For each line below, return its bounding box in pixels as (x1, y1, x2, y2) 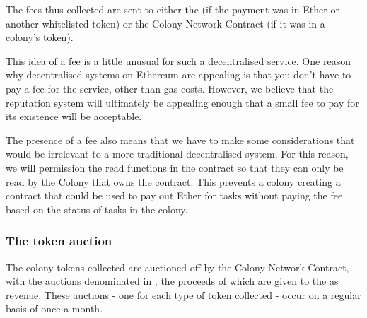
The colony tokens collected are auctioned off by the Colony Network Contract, (6, 259, 349, 274)
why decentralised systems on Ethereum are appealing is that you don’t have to (6, 67, 351, 82)
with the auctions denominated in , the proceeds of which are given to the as (6, 273, 339, 288)
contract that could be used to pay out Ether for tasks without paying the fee (6, 188, 343, 203)
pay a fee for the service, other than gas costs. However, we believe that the (6, 81, 334, 95)
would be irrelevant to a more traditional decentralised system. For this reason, (6, 146, 349, 161)
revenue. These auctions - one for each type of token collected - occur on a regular (6, 287, 361, 302)
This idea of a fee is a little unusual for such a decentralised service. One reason (6, 53, 351, 68)
